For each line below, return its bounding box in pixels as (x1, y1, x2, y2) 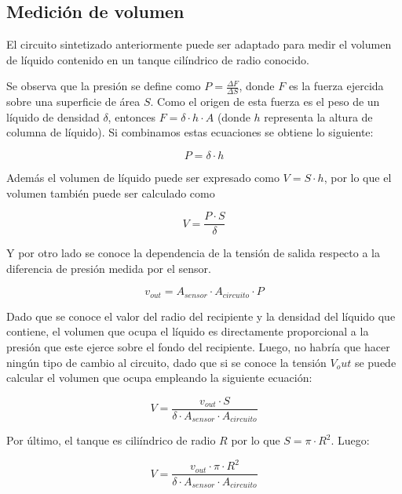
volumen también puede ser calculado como (6, 184, 215, 201)
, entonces (108, 108, 155, 125)
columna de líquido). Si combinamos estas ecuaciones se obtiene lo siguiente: (6, 124, 374, 140)
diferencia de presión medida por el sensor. (6, 260, 211, 276)
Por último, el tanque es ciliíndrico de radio (6, 432, 216, 449)
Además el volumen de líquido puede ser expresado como (6, 169, 280, 185)
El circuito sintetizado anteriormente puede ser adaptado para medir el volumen (6, 36, 392, 53)
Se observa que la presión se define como (6, 78, 201, 94)
